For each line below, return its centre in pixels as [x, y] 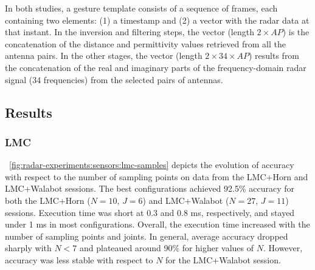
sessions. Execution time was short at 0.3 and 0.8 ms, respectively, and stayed [150, 212]
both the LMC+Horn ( [48, 200]
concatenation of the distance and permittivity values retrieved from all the [145, 43]
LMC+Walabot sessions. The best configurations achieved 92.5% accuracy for [150, 188]
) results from [274, 56]
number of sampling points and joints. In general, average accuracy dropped [147, 236]
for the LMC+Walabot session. [223, 259]
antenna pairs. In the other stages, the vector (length [104, 56]
